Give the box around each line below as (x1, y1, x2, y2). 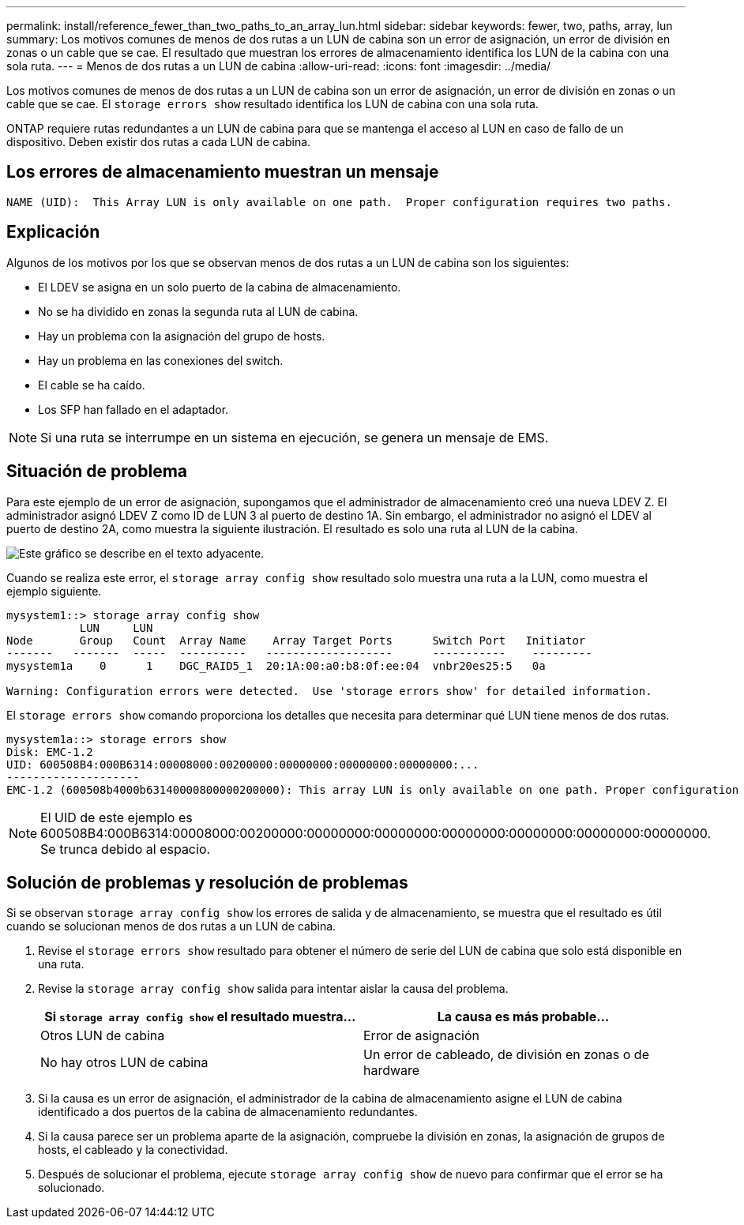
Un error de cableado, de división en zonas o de (363, 1047, 649, 1063)
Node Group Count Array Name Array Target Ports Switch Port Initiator (6, 633, 586, 647)
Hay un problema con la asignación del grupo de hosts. (38, 329, 325, 343)
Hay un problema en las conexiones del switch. (38, 353, 284, 367)
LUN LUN (79, 621, 153, 634)
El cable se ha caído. (38, 378, 145, 392)
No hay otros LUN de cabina (40, 1054, 209, 1071)
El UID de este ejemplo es (40, 809, 193, 825)
